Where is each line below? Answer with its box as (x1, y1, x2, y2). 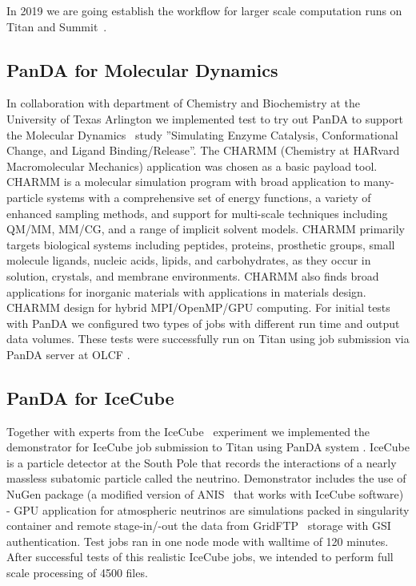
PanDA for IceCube (6, 385, 174, 410)
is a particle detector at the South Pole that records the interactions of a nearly (6, 454, 397, 471)
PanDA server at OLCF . (6, 346, 130, 362)
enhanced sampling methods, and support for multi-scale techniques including (6, 204, 388, 221)
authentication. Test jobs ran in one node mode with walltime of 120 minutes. (6, 532, 389, 549)
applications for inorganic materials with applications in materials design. (6, 283, 366, 300)
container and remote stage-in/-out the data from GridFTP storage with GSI (6, 517, 391, 534)
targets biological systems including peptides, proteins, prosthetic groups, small (6, 236, 395, 253)
